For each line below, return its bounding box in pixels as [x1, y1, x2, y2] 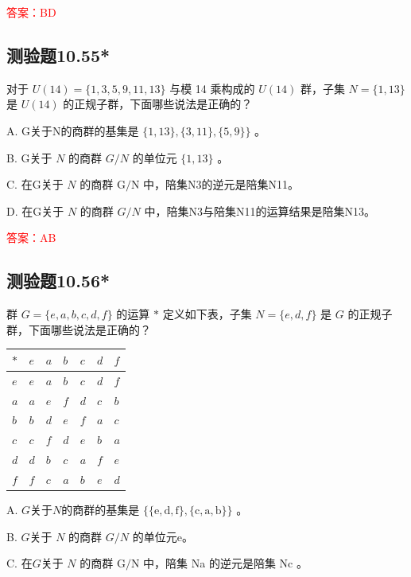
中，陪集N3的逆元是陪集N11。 [143, 176, 300, 193]
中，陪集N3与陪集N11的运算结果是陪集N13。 [144, 202, 375, 219]
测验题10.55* [6, 42, 111, 67]
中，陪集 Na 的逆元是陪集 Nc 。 [143, 555, 308, 571]
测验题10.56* [6, 268, 111, 293]
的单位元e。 [132, 528, 193, 544]
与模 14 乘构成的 [169, 80, 255, 96]
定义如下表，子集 [162, 306, 252, 322]
